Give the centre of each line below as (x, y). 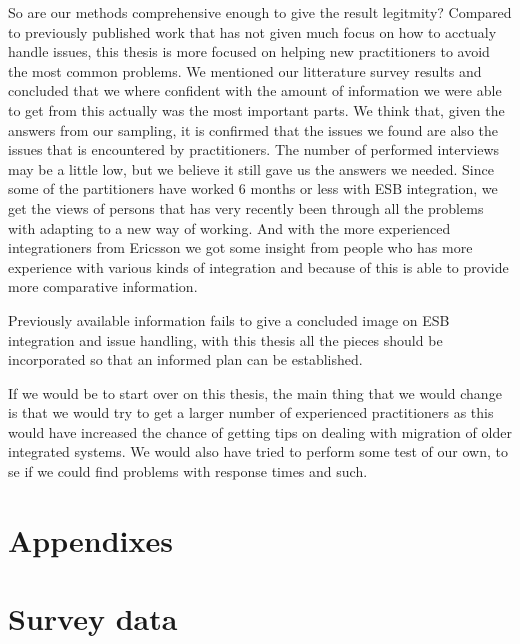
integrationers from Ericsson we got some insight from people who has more (240, 247)
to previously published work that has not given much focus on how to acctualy (252, 31)
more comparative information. (103, 286)
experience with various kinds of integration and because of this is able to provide (258, 266)
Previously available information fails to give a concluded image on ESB (229, 319)
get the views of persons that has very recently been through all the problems (246, 207)
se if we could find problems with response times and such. (188, 471)
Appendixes (90, 539)
